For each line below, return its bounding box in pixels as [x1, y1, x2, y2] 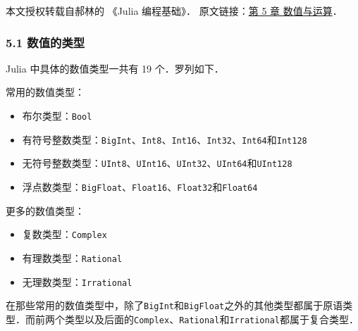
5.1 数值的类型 [6, 33, 85, 51]
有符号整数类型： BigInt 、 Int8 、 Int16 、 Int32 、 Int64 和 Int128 [22, 132, 307, 146]
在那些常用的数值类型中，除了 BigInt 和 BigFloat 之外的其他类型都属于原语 [6, 298, 343, 313]
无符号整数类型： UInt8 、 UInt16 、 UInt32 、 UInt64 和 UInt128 [22, 156, 292, 170]
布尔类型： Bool [22, 108, 92, 123]
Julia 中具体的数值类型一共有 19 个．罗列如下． [6, 61, 224, 75]
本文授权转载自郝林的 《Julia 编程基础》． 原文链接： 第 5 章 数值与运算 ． [6, 4, 342, 18]
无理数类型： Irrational [22, 274, 132, 289]
